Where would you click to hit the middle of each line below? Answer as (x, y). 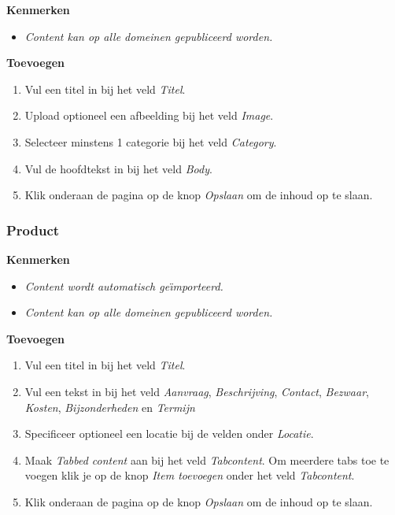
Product (33, 230)
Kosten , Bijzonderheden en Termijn (110, 407)
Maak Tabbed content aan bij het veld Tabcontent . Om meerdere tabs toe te (207, 459)
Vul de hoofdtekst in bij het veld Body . (118, 168)
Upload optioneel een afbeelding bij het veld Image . (149, 115)
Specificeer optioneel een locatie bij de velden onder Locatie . (169, 433)
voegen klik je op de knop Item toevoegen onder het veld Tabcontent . (190, 475)
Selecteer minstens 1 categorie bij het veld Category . (151, 141)
